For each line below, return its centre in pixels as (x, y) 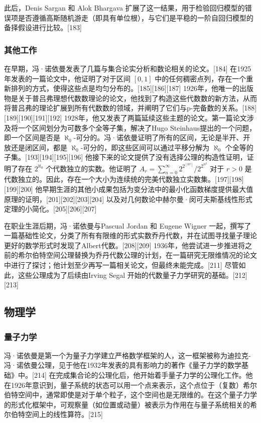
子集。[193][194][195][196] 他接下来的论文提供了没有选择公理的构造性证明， (125, 157)
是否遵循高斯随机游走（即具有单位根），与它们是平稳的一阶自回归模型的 (136, 17)
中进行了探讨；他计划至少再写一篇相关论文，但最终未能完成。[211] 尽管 (121, 265)
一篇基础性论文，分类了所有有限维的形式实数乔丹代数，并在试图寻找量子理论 (130, 235)
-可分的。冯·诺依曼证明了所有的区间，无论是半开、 (158, 137)
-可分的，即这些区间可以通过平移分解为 (145, 147)
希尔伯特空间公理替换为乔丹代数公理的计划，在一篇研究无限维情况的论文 (137, 255)
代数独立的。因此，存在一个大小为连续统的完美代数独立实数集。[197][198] (124, 179)
